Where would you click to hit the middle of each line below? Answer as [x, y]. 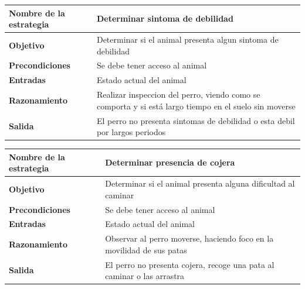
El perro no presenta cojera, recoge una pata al [190, 264]
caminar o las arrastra [145, 276]
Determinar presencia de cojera [170, 162]
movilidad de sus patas [146, 250]
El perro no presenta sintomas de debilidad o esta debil [196, 120]
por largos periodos [131, 132]
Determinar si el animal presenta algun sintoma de [187, 39]
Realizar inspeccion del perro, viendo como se [178, 94]
